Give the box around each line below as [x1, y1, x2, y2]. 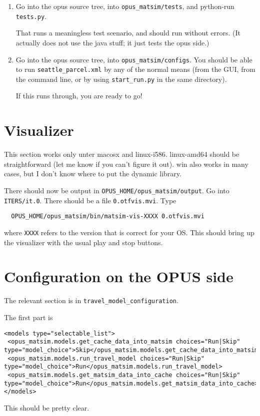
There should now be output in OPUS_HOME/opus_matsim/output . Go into [4, 185, 229, 195]
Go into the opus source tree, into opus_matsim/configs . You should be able [15, 54, 252, 64]
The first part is [4, 312, 53, 322]
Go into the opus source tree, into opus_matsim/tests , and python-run [15, 1, 234, 11]
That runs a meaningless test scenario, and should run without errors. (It [15, 27, 240, 38]
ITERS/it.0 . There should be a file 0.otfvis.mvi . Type [4, 195, 176, 205]
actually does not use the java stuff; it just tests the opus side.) [15, 37, 209, 47]
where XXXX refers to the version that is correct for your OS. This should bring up [4, 227, 254, 237]
